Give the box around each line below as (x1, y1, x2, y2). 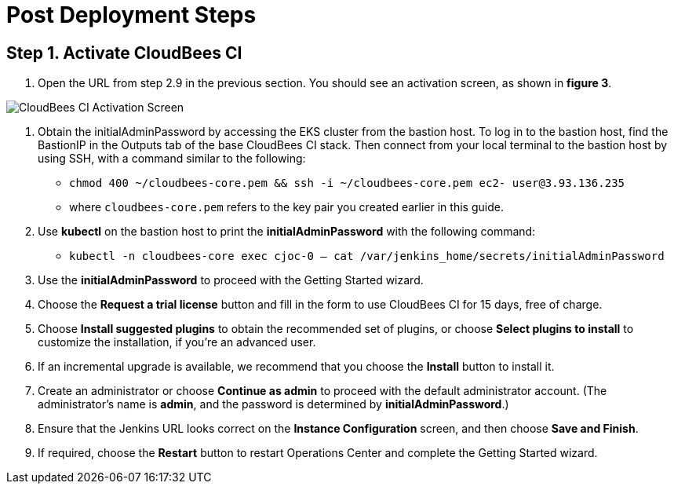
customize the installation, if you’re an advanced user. (38, 335, 316, 349)
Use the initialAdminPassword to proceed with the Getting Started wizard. (38, 273, 424, 287)
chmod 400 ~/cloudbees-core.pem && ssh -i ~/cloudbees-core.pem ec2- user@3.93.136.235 (69, 177, 625, 190)
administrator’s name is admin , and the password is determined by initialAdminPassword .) (38, 397, 509, 411)
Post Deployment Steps (6, 2, 257, 28)
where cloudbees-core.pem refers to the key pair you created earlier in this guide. (69, 200, 504, 214)
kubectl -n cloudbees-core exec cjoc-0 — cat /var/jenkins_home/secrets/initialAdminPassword (69, 250, 665, 263)
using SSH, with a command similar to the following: (38, 152, 306, 166)
